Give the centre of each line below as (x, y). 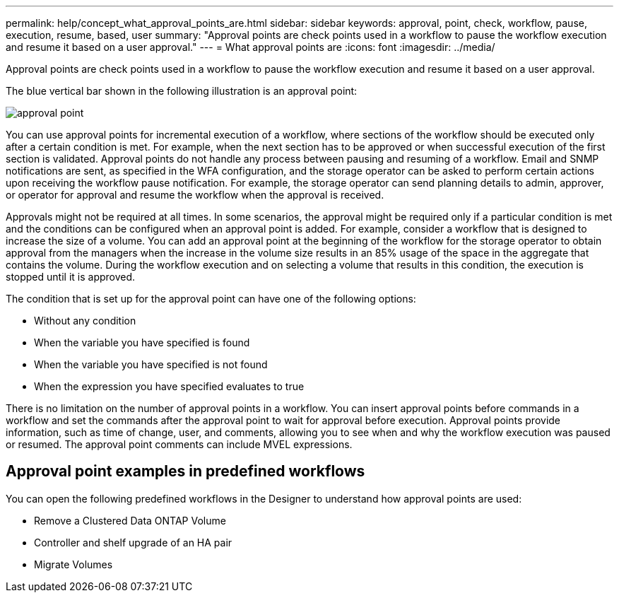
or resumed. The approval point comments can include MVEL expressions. (179, 444)
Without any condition (85, 321)
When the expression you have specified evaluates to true (169, 386)
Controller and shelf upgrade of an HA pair (133, 542)
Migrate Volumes (73, 564)
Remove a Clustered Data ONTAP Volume (130, 520)
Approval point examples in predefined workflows (185, 471)
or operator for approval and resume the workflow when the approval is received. (195, 195)
